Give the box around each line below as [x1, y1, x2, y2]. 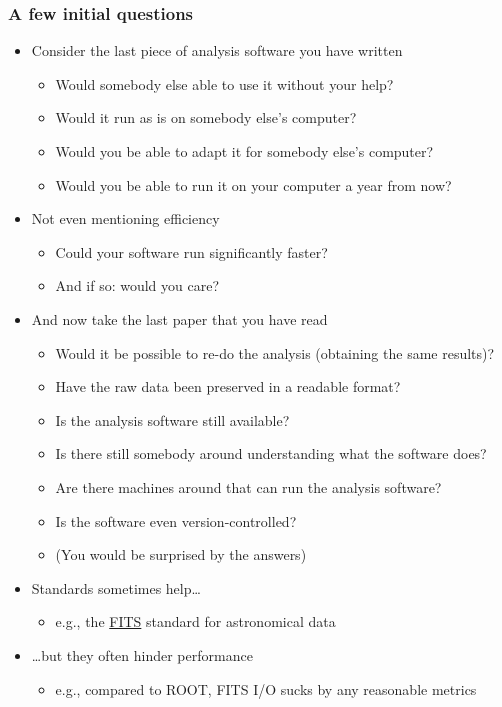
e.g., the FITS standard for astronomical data [55, 611, 336, 632]
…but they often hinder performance [31, 644, 253, 665]
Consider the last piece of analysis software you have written [31, 40, 403, 61]
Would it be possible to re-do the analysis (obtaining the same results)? [55, 342, 495, 363]
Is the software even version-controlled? [55, 510, 297, 531]
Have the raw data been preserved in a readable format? [55, 376, 401, 397]
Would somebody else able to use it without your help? [55, 73, 394, 94]
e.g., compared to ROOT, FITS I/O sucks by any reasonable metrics [55, 678, 477, 699]
